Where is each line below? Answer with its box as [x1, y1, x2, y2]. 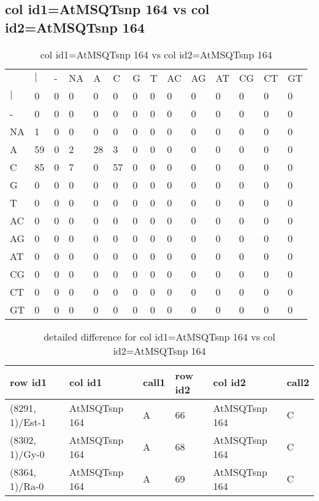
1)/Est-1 [10, 414, 46, 429]
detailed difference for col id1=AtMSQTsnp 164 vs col [44, 329, 275, 344]
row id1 [10, 375, 47, 390]
